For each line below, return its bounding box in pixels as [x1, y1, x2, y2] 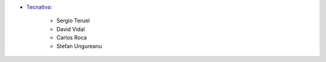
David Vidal [56, 25, 85, 33]
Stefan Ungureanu [56, 42, 102, 49]
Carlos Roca [56, 34, 87, 42]
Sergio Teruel [56, 17, 90, 24]
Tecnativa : [26, 4, 53, 10]
